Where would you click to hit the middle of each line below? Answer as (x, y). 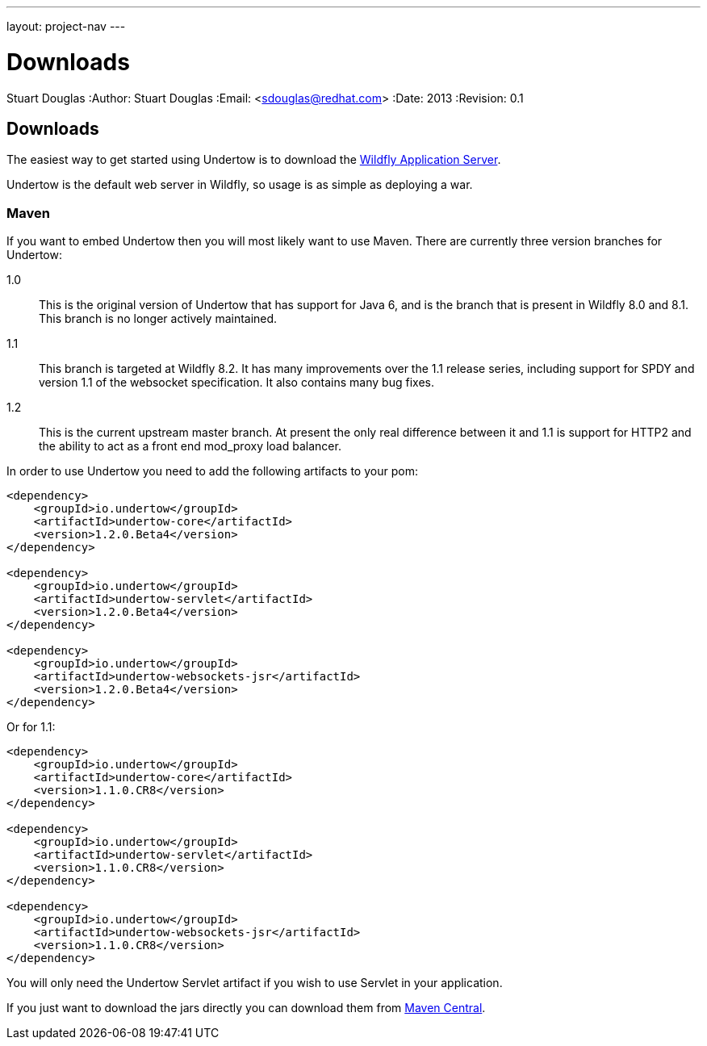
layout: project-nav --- (66, 26)
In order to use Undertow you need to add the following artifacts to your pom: (212, 471)
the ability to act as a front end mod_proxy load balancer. (190, 446)
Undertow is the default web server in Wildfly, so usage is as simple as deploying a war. (240, 185)
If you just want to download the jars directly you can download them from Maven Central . (246, 1008)
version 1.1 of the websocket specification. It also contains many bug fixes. (236, 383)
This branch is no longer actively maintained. (158, 319)
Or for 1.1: (31, 727)
